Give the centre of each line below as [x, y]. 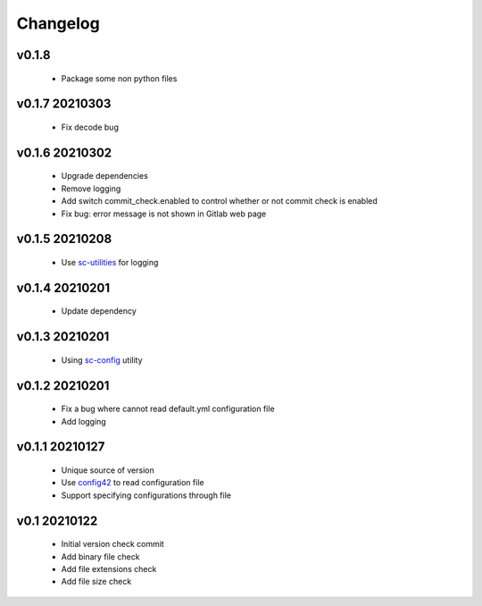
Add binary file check [100, 556]
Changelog [58, 23]
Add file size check [96, 582]
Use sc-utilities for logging [110, 262]
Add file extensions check [109, 568]
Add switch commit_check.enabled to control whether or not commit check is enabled [220, 201]
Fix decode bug [90, 127]
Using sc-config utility [102, 360]
